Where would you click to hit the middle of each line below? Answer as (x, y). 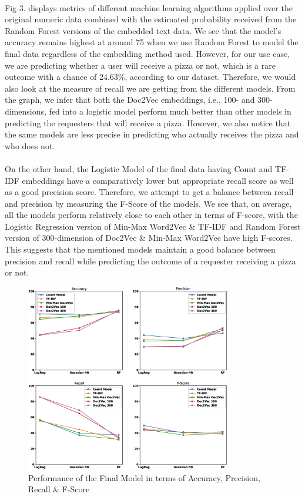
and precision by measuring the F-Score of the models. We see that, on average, (148, 203)
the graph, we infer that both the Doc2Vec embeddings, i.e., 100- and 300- (139, 100)
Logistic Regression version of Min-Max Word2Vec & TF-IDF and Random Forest (153, 226)
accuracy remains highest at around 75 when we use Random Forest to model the (152, 42)
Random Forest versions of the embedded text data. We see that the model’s (143, 30)
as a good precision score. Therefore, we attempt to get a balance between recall (149, 192)
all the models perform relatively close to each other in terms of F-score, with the (151, 215)
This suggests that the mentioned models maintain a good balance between (140, 249)
